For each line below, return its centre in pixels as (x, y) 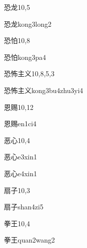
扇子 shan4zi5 (24, 207)
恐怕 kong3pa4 (25, 57)
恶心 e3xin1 (21, 157)
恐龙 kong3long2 (28, 24)
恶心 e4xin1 (21, 173)
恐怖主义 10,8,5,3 (29, 74)
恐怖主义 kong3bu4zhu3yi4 (44, 90)
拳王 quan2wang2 (29, 240)
